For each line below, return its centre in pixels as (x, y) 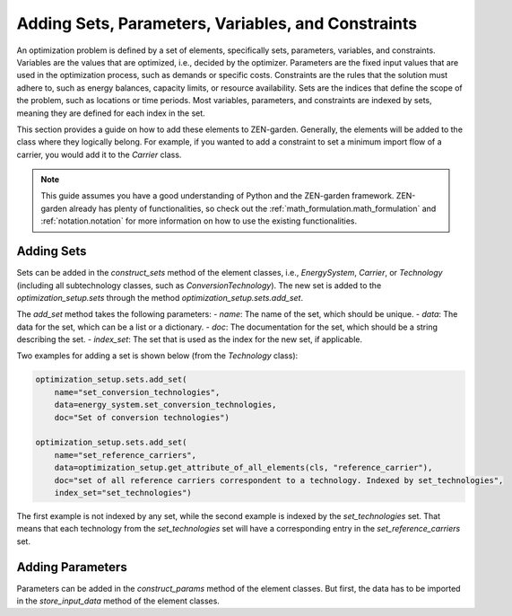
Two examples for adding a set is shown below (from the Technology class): (157, 356)
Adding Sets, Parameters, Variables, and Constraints (217, 23)
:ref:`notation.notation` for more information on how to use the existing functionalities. (199, 221)
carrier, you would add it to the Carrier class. (99, 154)
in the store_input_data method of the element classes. (118, 601)
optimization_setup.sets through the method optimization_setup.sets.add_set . (160, 297)
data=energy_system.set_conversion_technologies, (165, 405)
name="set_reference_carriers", (126, 455)
